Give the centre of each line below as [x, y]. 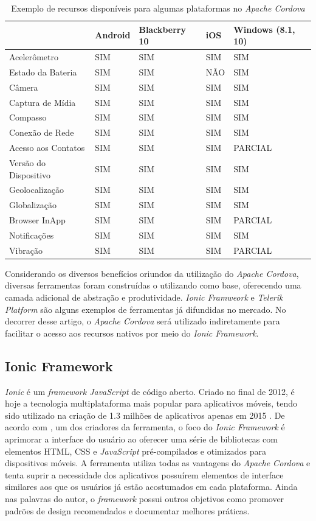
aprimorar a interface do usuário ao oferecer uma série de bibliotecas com [141, 439]
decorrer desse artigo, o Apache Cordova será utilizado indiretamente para [143, 321]
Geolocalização [36, 190]
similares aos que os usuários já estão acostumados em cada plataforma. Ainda [151, 487]
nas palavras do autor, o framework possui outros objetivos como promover [145, 498]
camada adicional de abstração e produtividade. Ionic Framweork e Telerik [144, 297]
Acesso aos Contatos [47, 148]
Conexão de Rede [42, 132]
